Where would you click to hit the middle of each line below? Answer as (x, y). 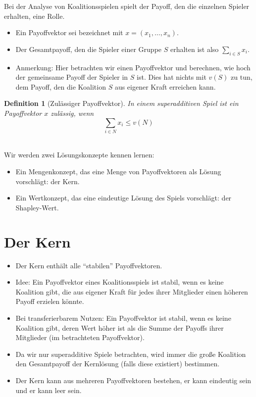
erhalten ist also (194, 49)
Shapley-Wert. (37, 207)
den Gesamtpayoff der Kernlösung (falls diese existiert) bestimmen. (118, 364)
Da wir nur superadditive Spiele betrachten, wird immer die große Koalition (131, 354)
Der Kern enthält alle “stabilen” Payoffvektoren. (89, 265)
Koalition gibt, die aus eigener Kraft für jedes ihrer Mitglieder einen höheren (132, 291)
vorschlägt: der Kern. (48, 181)
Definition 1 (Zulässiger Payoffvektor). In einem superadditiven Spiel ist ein (121, 103)
